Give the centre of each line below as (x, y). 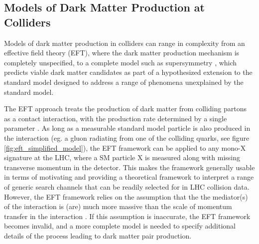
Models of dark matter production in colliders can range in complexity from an (125, 43)
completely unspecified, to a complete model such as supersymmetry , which (121, 62)
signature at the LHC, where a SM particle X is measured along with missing (122, 157)
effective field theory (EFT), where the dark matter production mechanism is (122, 53)
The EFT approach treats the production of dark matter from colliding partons (125, 109)
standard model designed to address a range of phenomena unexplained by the (124, 82)
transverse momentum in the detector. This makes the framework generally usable (129, 167)
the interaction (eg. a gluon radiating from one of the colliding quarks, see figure (127, 137)
